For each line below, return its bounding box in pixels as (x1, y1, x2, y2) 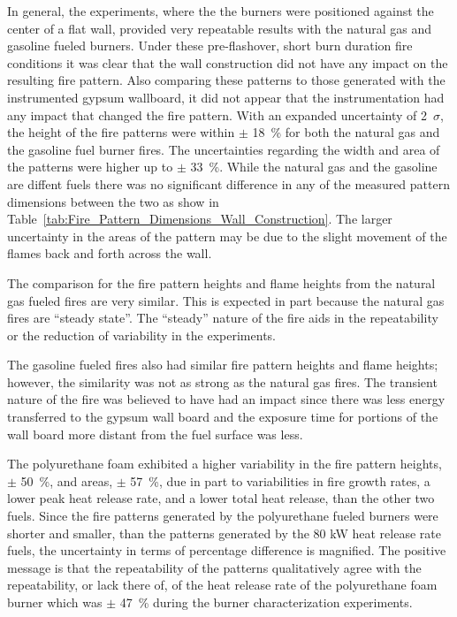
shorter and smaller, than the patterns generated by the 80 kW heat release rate (7, 523, 441, 542)
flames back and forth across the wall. (7, 244, 212, 263)
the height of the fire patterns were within (7, 123, 235, 141)
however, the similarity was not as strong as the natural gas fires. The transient (7, 372, 438, 391)
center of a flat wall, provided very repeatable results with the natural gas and (7, 19, 431, 37)
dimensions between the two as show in (7, 192, 219, 210)
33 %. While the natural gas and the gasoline (190, 157, 438, 176)
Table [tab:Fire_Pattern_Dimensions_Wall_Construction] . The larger (7, 209, 392, 228)
